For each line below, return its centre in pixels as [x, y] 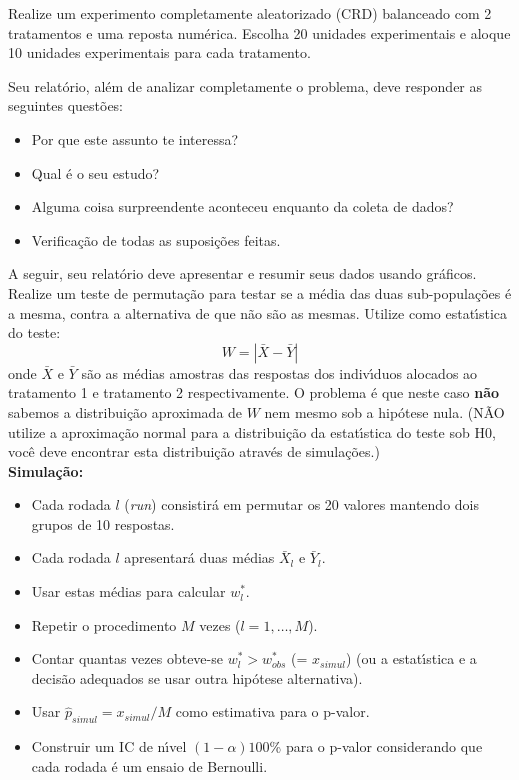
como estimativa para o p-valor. [272, 711]
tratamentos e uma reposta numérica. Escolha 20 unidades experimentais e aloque [259, 32]
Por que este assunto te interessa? [135, 138]
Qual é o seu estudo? [95, 172]
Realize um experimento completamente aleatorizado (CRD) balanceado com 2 [250, 13]
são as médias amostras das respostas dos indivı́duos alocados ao [279, 372]
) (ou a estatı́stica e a [411, 658]
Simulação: [46, 470]
